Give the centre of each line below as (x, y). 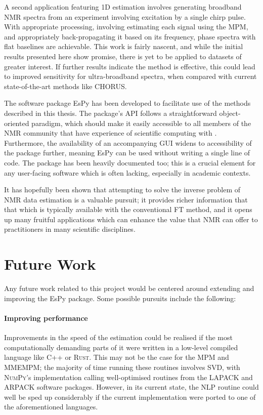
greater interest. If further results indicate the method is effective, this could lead (130, 66)
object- (230, 113)
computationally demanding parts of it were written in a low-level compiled (121, 347)
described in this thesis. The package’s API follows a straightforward (111, 113)
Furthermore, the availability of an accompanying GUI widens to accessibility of (128, 142)
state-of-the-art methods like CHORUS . (65, 86)
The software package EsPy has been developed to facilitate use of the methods (127, 103)
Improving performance (46, 318)
